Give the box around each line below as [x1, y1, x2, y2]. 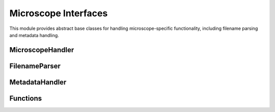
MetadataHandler [9, 78, 67, 86]
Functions [9, 94, 42, 102]
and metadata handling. [9, 32, 60, 38]
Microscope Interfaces [9, 8, 108, 19]
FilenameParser [9, 61, 61, 70]
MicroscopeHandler [9, 46, 74, 54]
